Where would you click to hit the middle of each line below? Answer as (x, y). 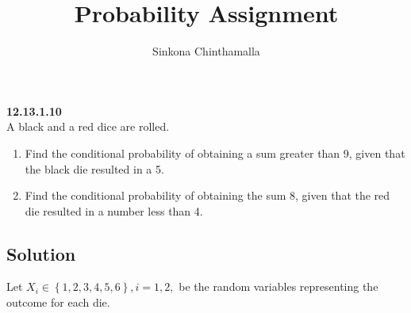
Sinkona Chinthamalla (206, 51)
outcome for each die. (58, 302)
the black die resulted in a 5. (94, 168)
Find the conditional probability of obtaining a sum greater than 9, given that (215, 153)
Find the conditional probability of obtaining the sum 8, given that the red (207, 195)
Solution (41, 253)
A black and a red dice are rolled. (88, 126)
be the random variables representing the (278, 286)
